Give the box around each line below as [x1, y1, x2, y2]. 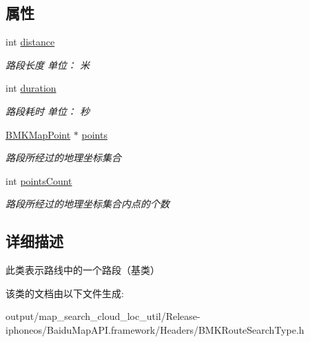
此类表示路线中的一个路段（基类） [6, 263, 160, 277]
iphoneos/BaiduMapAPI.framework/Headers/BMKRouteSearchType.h [6, 322, 304, 336]
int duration [6, 81, 56, 95]
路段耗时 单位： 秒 [6, 103, 90, 118]
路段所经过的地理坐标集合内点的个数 [6, 197, 169, 211]
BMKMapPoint [6, 127, 71, 141]
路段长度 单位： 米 [6, 57, 90, 72]
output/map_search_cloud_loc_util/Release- [6, 309, 200, 323]
